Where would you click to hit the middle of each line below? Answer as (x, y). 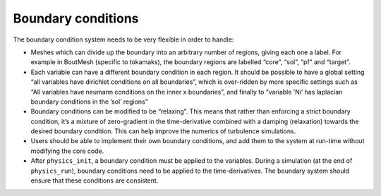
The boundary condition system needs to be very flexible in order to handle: (123, 39)
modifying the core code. (67, 151)
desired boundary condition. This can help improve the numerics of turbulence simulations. (163, 131)
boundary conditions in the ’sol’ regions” (89, 102)
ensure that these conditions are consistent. (95, 180)
